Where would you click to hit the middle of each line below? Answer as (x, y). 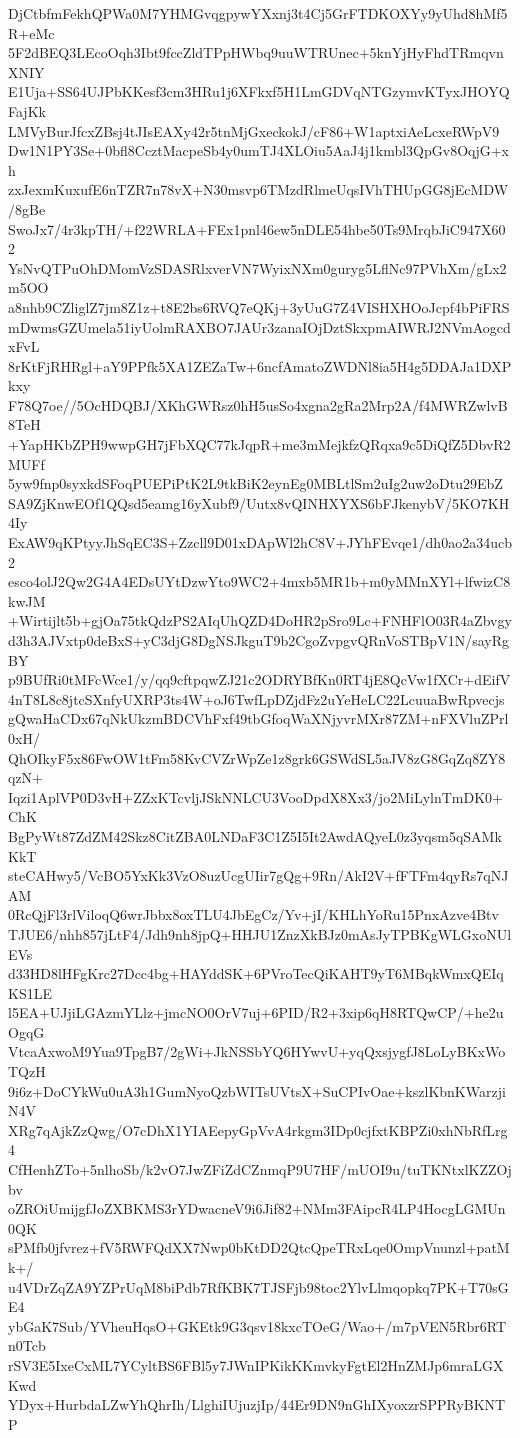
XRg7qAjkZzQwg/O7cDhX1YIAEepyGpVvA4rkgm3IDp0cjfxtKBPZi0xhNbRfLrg (258, 1129)
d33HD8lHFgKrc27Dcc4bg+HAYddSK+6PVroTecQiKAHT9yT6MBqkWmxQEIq (256, 973)
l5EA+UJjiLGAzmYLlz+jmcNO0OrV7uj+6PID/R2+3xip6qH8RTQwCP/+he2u (256, 1012)
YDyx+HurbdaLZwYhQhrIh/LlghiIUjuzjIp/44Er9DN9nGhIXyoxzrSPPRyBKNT (257, 1404)
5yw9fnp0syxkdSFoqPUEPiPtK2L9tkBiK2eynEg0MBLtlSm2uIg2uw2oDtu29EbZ (255, 483)
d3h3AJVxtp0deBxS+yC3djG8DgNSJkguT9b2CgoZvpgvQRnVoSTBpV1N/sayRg (258, 640)
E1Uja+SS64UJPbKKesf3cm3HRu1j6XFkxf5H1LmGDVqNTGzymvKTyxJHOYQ (259, 91)
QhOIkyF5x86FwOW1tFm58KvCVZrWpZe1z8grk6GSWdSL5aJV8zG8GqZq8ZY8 (257, 757)
